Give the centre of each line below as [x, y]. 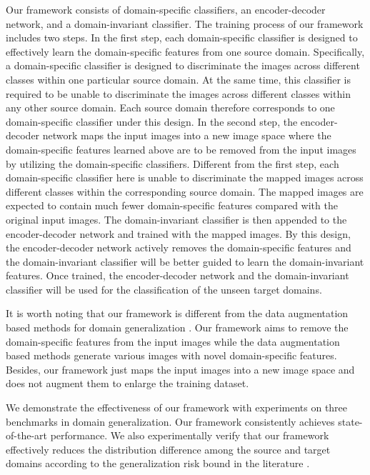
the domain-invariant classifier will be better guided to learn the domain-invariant [185, 261]
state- [350, 421]
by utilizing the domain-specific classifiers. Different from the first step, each [172, 163]
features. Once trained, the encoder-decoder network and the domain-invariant [177, 275]
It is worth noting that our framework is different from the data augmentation [177, 313]
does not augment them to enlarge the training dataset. [127, 383]
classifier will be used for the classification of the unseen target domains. [164, 289]
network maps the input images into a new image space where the [187, 135]
